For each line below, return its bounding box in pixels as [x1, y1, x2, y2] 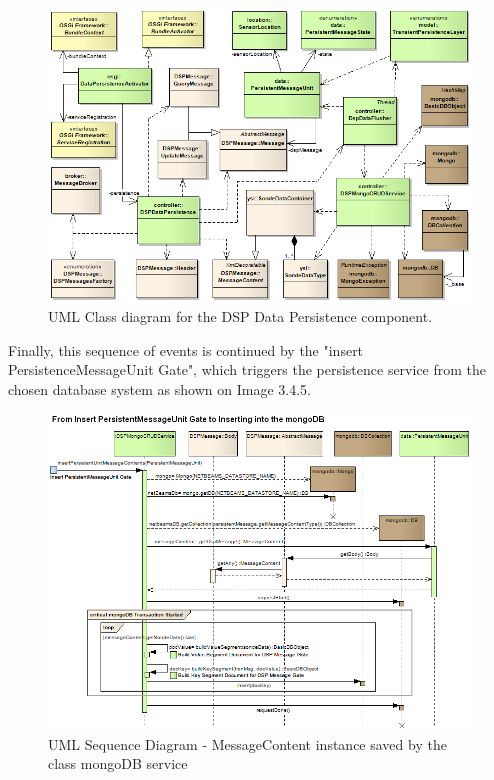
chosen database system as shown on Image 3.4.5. [8, 378, 311, 399]
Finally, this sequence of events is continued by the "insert [8, 339, 364, 360]
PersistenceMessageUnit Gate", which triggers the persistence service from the [8, 359, 487, 380]
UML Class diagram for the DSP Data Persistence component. [48, 306, 433, 327]
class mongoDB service [48, 753, 188, 774]
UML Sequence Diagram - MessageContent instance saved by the [48, 733, 447, 754]
